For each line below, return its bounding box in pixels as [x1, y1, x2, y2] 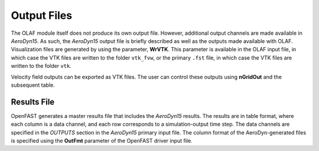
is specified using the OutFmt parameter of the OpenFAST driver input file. [11, 137, 193, 144]
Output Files [11, 9, 73, 22]
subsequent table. [11, 81, 56, 88]
